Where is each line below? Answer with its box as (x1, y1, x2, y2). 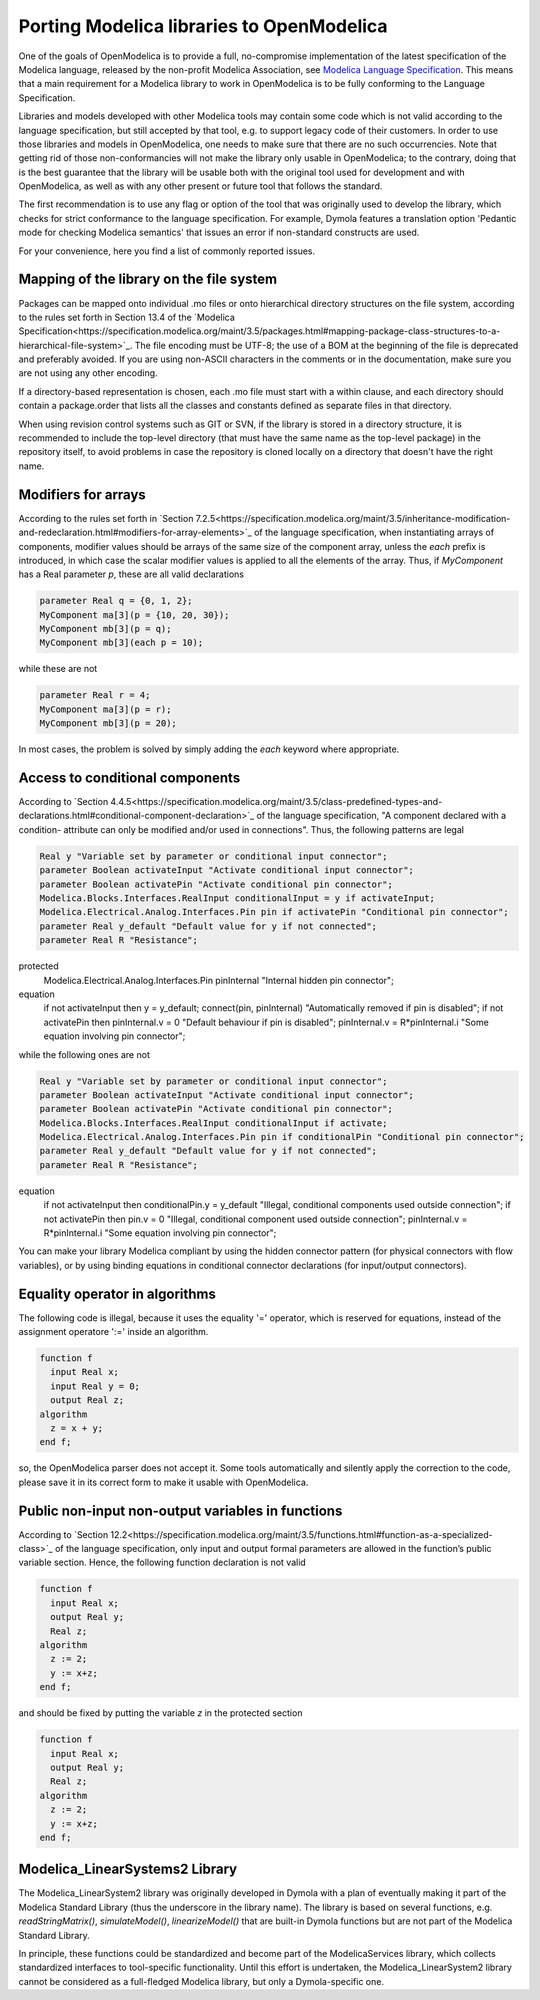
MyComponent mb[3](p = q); (39, 623, 172, 635)
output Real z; (50, 1395, 125, 1406)
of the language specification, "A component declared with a (256, 810, 507, 822)
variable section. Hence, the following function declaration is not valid (18, 1556, 307, 1569)
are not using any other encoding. (18, 367, 159, 379)
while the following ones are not (18, 1048, 150, 1060)
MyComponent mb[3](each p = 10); (39, 637, 204, 649)
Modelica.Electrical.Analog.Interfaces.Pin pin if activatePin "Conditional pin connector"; (39, 906, 509, 918)
